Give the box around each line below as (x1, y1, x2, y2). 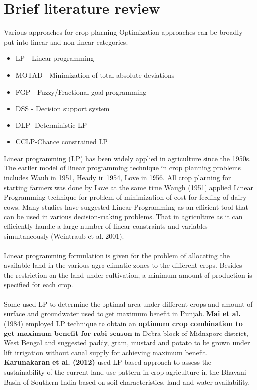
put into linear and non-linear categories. (4, 36, 128, 47)
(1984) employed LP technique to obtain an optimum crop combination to (4, 318, 243, 328)
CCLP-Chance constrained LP (15, 136, 108, 147)
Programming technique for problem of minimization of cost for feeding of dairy (4, 192, 247, 202)
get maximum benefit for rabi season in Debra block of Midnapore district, (4, 328, 248, 338)
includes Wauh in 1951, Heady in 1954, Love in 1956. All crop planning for (4, 172, 231, 183)
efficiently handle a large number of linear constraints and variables (4, 221, 208, 231)
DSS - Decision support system (15, 103, 110, 113)
